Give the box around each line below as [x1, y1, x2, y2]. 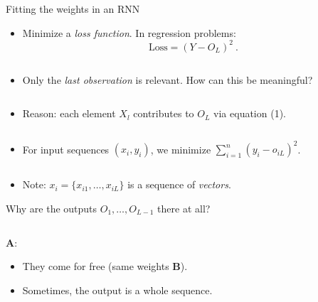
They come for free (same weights [22, 259, 169, 274]
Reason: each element [22, 106, 116, 121]
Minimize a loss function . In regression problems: [22, 25, 236, 40]
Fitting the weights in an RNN [6, 1, 140, 16]
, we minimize [150, 141, 211, 156]
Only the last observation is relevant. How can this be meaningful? [22, 72, 313, 87]
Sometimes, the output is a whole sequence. [22, 282, 213, 297]
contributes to [133, 106, 194, 121]
